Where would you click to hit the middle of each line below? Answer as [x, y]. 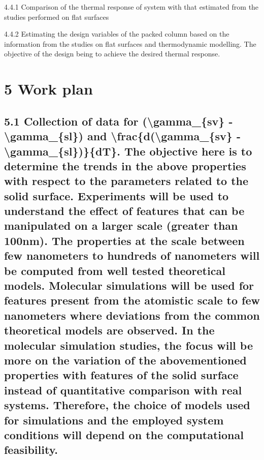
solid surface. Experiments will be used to [117, 195]
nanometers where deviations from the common [132, 315]
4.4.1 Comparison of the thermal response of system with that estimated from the [131, 7]
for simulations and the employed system [114, 420]
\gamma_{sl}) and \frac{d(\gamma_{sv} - [122, 136]
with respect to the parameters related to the [126, 181]
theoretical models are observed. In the [109, 330]
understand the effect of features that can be [124, 211]
